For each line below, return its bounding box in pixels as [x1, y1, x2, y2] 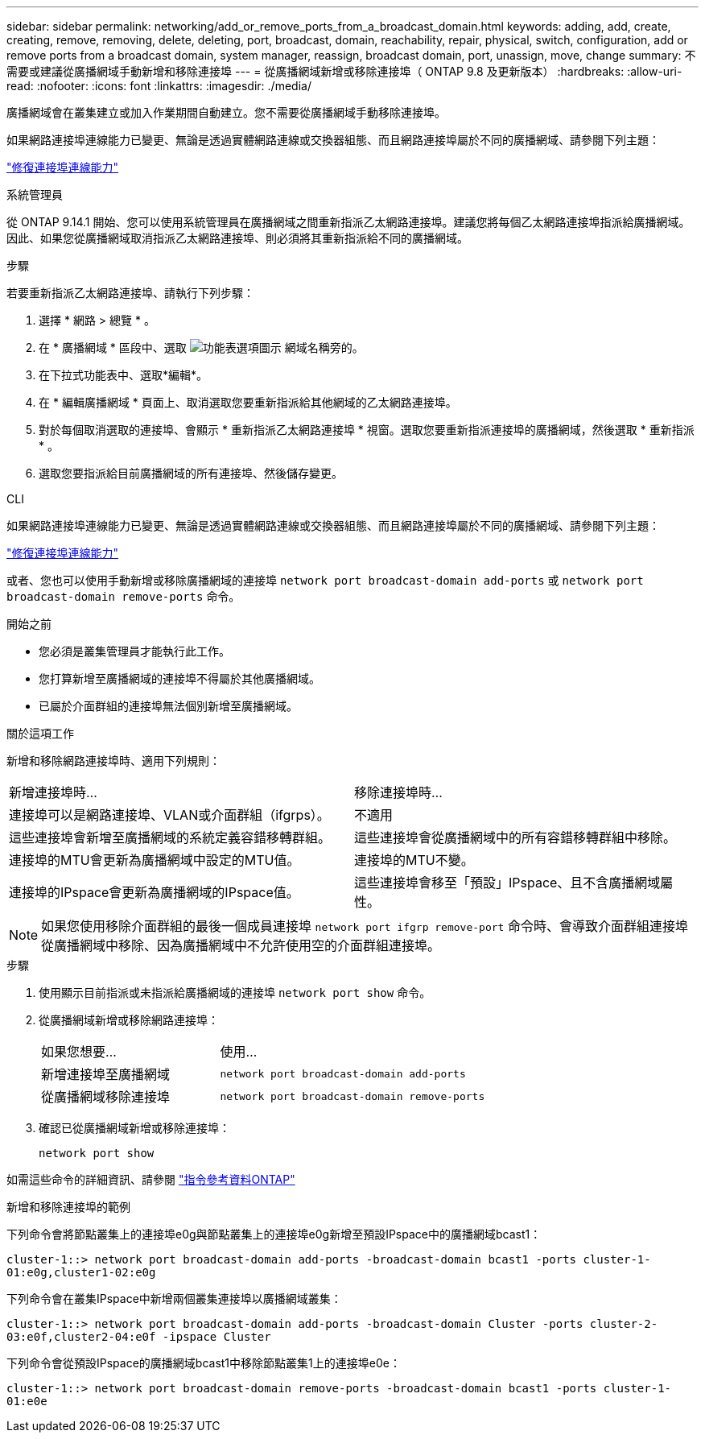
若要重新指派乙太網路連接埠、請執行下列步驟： [6, 286, 254, 300]
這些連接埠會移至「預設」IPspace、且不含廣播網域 [354, 875, 661, 891]
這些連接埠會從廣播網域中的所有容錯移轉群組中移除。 [354, 829, 677, 846]
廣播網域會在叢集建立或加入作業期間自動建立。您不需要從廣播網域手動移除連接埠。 [6, 105, 446, 119]
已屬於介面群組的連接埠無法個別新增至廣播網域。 [39, 699, 298, 713]
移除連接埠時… [354, 784, 443, 800]
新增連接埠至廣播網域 [41, 1066, 171, 1082]
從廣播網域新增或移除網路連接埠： [39, 1013, 219, 1027]
